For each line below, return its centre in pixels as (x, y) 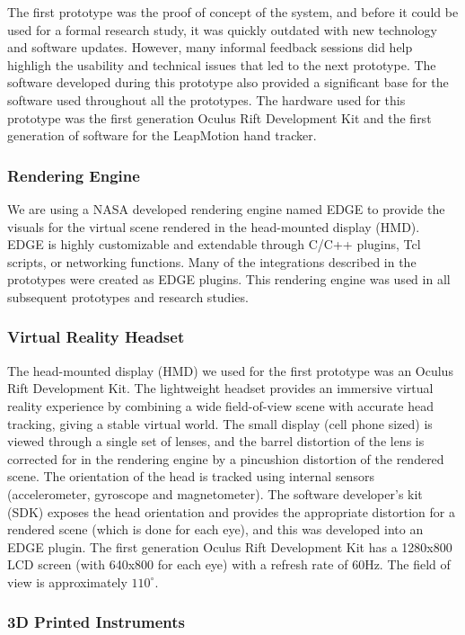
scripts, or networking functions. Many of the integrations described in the (212, 261)
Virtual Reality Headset (96, 337)
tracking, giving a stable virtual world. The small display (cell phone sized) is (220, 423)
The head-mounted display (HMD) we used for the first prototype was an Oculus (230, 370)
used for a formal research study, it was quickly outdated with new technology (222, 29)
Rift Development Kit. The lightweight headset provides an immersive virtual (220, 388)
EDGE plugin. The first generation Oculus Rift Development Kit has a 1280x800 (230, 546)
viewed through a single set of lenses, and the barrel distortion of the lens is (216, 441)
